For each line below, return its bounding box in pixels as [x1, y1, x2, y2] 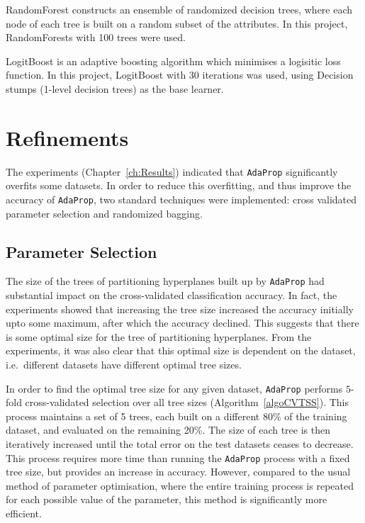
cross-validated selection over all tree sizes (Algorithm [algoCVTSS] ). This [25, 395, 349, 410]
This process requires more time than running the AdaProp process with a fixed [6, 450, 350, 465]
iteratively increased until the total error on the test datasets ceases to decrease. [6, 437, 354, 451]
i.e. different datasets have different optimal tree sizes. [6, 357, 242, 372]
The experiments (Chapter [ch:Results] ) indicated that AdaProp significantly [6, 164, 338, 179]
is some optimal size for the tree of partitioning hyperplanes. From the [6, 329, 312, 344]
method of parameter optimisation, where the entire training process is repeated [6, 478, 354, 493]
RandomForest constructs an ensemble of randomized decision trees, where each [6, 2, 353, 16]
